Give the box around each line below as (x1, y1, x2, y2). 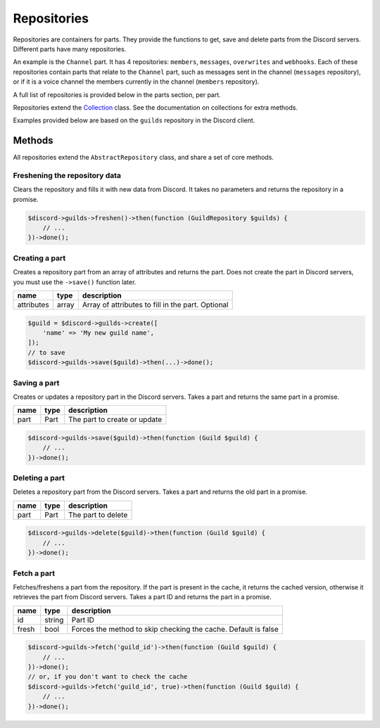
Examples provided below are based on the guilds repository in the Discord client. (13, 116, 255, 124)
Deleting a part (13, 473, 65, 483)
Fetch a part (13, 568, 56, 578)
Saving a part (13, 378, 60, 388)
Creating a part (13, 253, 66, 263)
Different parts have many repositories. (13, 44, 127, 53)
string (44, 615, 64, 625)
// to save (27, 348, 65, 357)
